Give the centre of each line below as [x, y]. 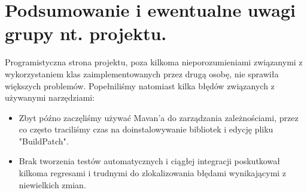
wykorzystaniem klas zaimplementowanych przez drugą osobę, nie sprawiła [142, 73]
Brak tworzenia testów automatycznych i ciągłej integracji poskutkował [149, 161]
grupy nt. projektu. [86, 33]
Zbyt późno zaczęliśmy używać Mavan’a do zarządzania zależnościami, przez [159, 117]
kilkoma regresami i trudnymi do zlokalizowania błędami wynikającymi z [153, 173]
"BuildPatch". [44, 141]
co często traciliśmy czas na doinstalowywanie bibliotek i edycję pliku [146, 129]
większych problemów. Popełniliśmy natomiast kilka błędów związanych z [140, 85]
